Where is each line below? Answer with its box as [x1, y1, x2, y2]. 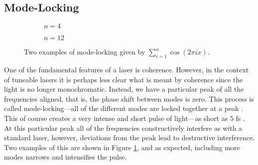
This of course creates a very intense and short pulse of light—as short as [4, 112, 228, 123]
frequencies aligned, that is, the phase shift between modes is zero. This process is [4, 93, 254, 104]
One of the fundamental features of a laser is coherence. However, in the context [4, 64, 249, 74]
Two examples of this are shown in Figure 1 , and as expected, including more [4, 142, 240, 152]
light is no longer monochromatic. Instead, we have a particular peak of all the [4, 84, 244, 94]
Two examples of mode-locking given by [24, 47, 145, 57]
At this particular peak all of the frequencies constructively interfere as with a [4, 122, 243, 133]
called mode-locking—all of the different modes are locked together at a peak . [4, 103, 244, 113]
